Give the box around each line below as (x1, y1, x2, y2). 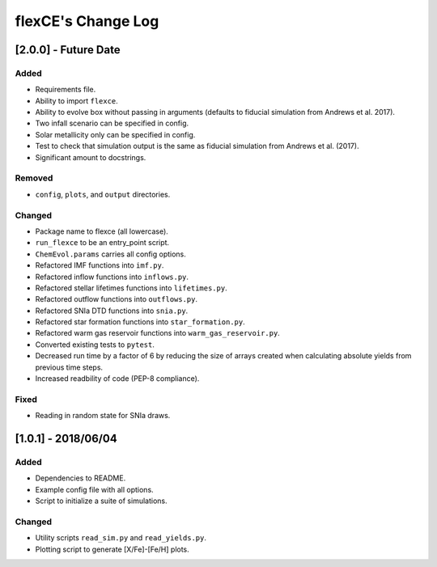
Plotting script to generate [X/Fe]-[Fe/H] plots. (35, 544, 189, 554)
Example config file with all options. (35, 484, 154, 494)
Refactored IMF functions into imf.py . (35, 260, 164, 270)
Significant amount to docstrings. (35, 152, 146, 162)
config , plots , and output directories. (35, 189, 171, 199)
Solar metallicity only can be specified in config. (35, 129, 196, 139)
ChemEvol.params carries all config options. (35, 249, 186, 259)
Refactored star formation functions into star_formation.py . (35, 317, 246, 327)
